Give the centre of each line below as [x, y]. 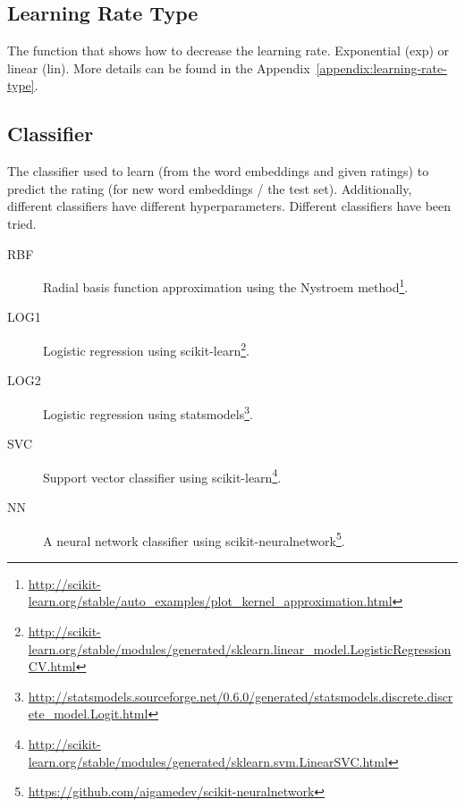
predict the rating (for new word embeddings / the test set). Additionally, [210, 188]
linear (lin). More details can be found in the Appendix [159, 67]
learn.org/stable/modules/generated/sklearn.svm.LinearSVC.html [208, 761]
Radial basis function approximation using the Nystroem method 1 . [226, 286]
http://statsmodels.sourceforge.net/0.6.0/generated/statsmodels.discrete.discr [241, 696]
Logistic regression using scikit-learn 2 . [146, 349]
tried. [22, 223]
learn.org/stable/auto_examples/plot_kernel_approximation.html [210, 601]
